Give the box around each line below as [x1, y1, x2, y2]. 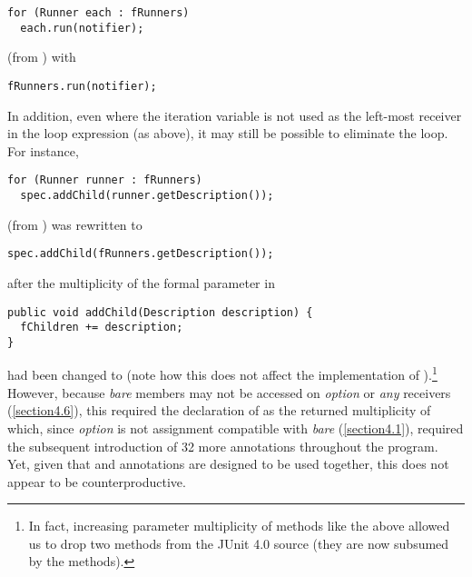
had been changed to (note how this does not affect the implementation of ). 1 [7, 363, 438, 384]
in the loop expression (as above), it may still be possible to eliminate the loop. [7, 124, 448, 143]
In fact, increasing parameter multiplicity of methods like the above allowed [28, 516, 450, 535]
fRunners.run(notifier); [7, 79, 157, 93]
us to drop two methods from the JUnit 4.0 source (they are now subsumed [28, 533, 449, 552]
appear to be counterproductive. [7, 472, 186, 491]
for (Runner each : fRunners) [7, 6, 190, 19]
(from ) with [7, 47, 76, 66]
